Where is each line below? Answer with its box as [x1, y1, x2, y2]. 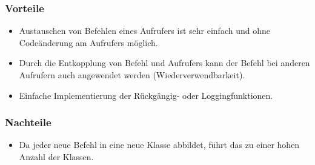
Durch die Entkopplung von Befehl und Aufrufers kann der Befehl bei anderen [19, 56, 310, 69]
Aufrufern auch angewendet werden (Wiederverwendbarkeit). [19, 69, 245, 81]
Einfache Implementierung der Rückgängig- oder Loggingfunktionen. [19, 89, 273, 101]
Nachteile [5, 115, 51, 130]
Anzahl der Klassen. [19, 150, 94, 163]
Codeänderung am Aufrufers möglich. [19, 36, 158, 49]
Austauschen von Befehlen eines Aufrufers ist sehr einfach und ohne [19, 24, 270, 37]
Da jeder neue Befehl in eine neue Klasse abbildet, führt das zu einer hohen [19, 138, 300, 151]
